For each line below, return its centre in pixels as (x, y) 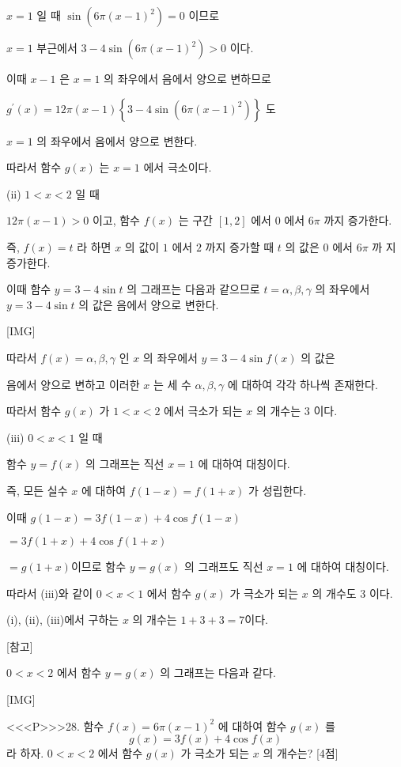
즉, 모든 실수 (37, 490)
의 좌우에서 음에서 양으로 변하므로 (187, 78)
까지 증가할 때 (240, 246)
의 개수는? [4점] (301, 753)
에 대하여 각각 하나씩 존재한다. (303, 384)
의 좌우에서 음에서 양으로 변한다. (117, 140)
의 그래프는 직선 (125, 464)
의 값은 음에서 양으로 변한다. (149, 304)
